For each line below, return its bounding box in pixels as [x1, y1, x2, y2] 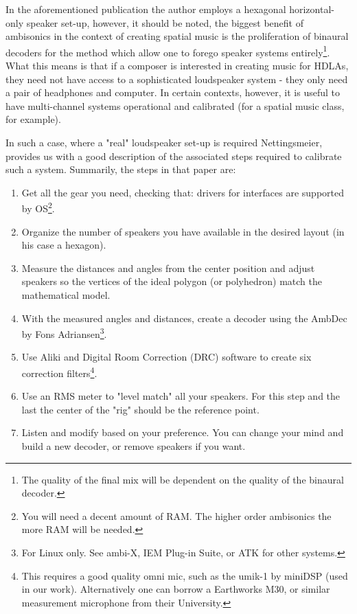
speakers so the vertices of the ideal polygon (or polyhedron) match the [21, 274, 322, 288]
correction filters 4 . [21, 364, 97, 380]
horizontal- [289, 2, 334, 16]
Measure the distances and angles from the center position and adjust [21, 260, 315, 275]
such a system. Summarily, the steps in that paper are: [5, 162, 236, 177]
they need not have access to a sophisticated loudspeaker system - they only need [5, 71, 348, 86]
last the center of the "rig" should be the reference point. [21, 402, 260, 416]
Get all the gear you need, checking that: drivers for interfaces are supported [21, 185, 345, 199]
